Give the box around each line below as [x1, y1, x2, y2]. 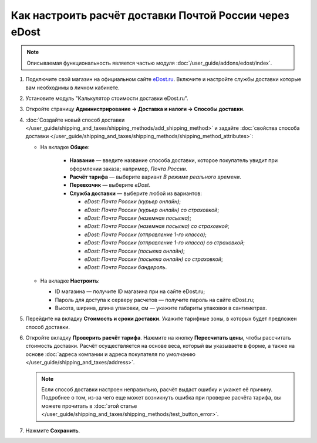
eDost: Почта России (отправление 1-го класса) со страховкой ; [84, 239, 245, 246]
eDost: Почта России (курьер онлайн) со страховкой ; [84, 206, 220, 213]
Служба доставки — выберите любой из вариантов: [69, 190, 202, 197]
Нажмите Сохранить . [25, 427, 80, 434]
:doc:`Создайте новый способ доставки [25, 116, 125, 123]
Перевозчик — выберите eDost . [69, 182, 151, 189]
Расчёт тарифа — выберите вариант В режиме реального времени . [69, 173, 242, 180]
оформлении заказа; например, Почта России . [69, 165, 188, 172]
